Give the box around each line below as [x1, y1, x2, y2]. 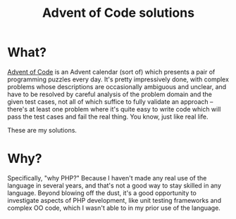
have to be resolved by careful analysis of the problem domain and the [7, 90, 213, 98]
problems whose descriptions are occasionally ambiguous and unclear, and [7, 82, 227, 91]
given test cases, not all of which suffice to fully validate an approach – [7, 97, 213, 106]
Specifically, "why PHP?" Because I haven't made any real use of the [7, 173, 207, 182]
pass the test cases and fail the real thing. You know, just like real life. [7, 112, 209, 121]
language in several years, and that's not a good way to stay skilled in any [7, 181, 222, 190]
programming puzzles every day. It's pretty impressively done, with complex [7, 75, 229, 84]
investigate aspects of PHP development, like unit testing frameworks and [7, 196, 222, 204]
